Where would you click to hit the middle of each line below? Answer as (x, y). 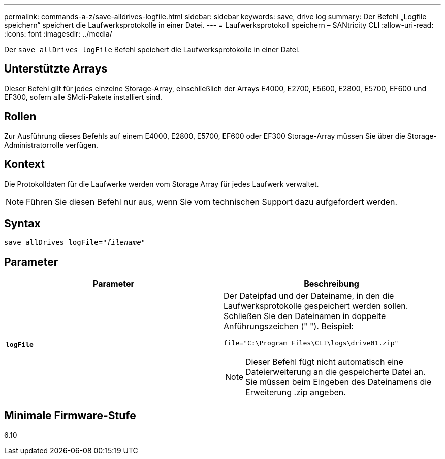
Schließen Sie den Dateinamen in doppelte (305, 316)
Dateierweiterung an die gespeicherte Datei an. (336, 372)
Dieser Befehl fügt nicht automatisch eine (324, 362)
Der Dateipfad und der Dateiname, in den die (309, 296)
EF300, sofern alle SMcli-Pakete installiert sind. (83, 97)
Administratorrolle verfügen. (51, 145)
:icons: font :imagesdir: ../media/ (58, 34)
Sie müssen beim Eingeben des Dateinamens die (339, 382)
